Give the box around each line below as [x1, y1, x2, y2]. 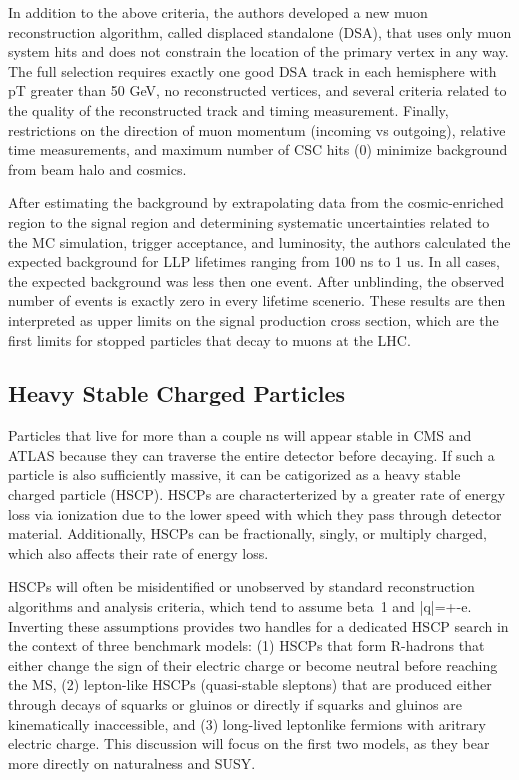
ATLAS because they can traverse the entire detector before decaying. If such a [8, 444, 495, 465]
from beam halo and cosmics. [8, 158, 187, 179]
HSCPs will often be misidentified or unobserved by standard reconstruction [8, 576, 475, 597]
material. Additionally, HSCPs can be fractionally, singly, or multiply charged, [8, 523, 487, 544]
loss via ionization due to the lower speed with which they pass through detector [8, 503, 502, 524]
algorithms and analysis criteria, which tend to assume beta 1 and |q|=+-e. [8, 596, 472, 617]
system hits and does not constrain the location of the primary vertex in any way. [8, 41, 509, 62]
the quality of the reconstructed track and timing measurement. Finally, [8, 99, 449, 120]
